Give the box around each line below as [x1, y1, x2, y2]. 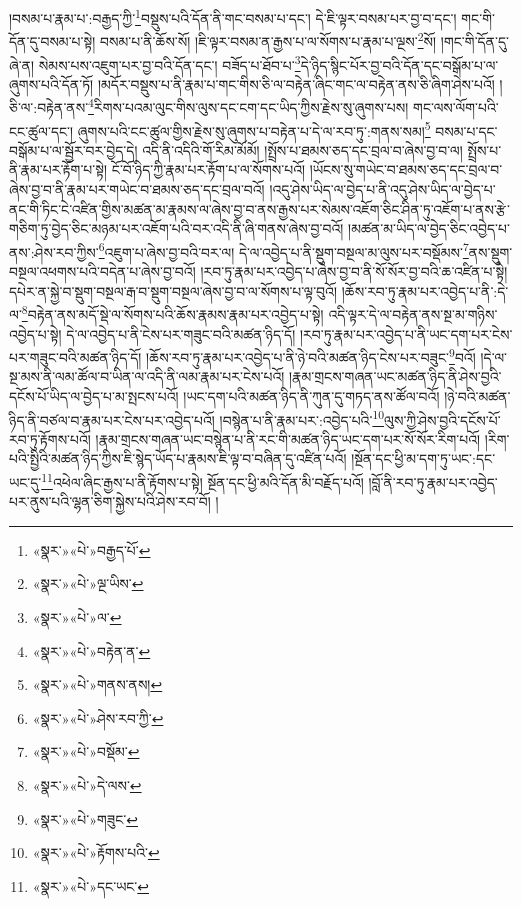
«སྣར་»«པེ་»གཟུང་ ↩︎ [32, 808, 138, 829]
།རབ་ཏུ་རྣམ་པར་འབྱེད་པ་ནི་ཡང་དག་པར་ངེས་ [299, 323, 513, 344]
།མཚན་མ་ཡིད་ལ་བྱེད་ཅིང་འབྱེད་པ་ [348, 218, 510, 239]
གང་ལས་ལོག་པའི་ [413, 97, 499, 117]
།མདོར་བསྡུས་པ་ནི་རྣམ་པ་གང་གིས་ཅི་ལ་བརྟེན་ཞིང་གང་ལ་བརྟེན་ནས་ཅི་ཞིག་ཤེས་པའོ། [97, 73, 495, 94]
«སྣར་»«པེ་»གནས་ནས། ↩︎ [32, 674, 163, 695]
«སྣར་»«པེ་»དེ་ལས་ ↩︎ [32, 774, 142, 795]
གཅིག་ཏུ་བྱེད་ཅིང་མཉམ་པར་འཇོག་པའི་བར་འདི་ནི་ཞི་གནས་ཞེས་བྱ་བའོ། [9, 218, 344, 239]
